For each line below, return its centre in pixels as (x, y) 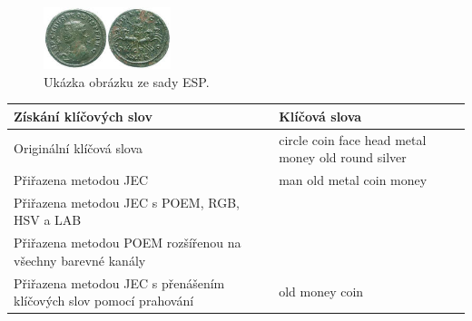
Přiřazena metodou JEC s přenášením (119, 282)
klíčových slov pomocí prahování (104, 301)
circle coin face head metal (353, 139)
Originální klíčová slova (79, 148)
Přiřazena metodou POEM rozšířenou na (128, 243)
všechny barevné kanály (80, 260)
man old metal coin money (353, 179)
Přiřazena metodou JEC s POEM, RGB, (127, 202)
